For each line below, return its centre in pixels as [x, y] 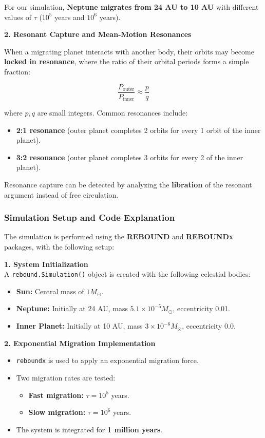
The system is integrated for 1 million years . [89, 429]
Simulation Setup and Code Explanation [90, 217]
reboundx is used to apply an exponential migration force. [107, 360]
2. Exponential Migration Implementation [80, 343]
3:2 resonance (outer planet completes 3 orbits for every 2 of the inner [130, 157]
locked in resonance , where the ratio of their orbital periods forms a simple [127, 61]
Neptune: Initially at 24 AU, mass [72, 308]
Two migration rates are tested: [66, 377]
